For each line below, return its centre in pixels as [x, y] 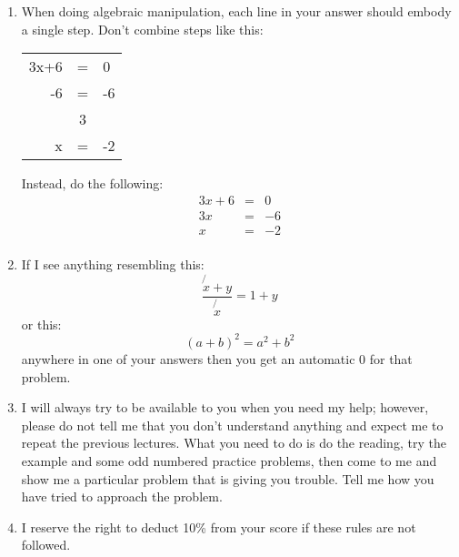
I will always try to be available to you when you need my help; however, [225, 407]
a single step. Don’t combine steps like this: [142, 29]
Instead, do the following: [92, 183]
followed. [46, 545]
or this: [41, 324]
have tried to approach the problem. [122, 496]
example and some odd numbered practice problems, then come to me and [229, 460]
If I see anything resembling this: [113, 263]
